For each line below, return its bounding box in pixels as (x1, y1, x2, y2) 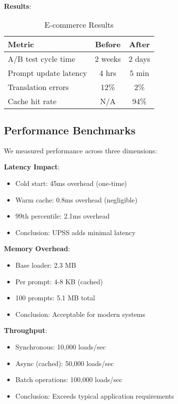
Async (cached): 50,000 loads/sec (15, 358, 114, 368)
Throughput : (4, 325, 47, 335)
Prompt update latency (8, 67, 87, 78)
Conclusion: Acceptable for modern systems (15, 309, 145, 319)
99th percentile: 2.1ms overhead (15, 211, 110, 221)
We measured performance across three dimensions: (4, 145, 157, 155)
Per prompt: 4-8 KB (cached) (15, 276, 103, 286)
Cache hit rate (8, 95, 57, 107)
